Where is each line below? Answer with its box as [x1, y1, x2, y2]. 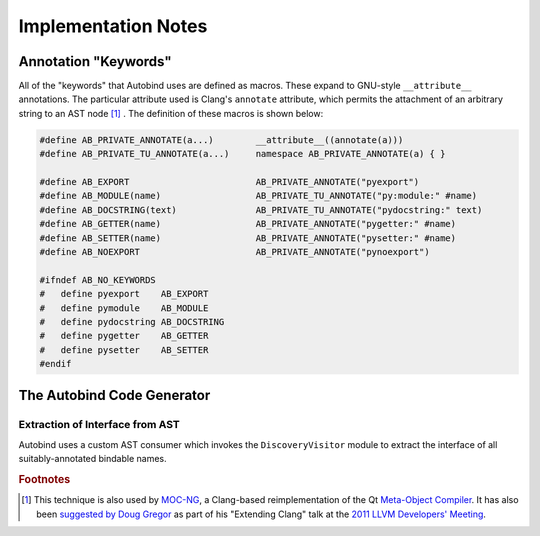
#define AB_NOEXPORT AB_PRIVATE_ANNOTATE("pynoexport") [39, 246, 430, 257]
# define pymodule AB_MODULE [39, 302, 209, 314]
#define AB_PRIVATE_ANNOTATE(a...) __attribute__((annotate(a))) [39, 134, 404, 145]
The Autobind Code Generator [18, 387, 211, 404]
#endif [39, 358, 72, 370]
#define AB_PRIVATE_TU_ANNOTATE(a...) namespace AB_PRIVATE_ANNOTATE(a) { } [39, 148, 446, 160]
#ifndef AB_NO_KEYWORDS [39, 274, 157, 285]
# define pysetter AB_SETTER [39, 344, 209, 355]
